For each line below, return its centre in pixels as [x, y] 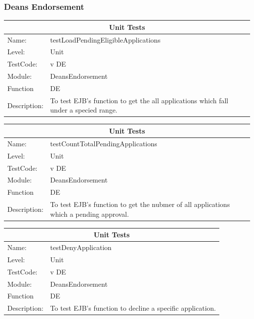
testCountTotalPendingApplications [104, 143]
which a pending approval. [89, 214]
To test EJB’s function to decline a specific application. [133, 308]
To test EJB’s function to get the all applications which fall [139, 100]
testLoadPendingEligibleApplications [105, 39]
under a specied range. [84, 110]
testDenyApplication [81, 247]
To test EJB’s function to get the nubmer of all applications [140, 204]
